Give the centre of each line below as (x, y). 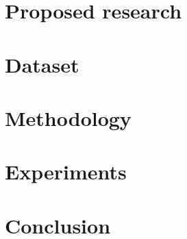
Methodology (68, 117)
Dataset (42, 64)
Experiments (66, 172)
